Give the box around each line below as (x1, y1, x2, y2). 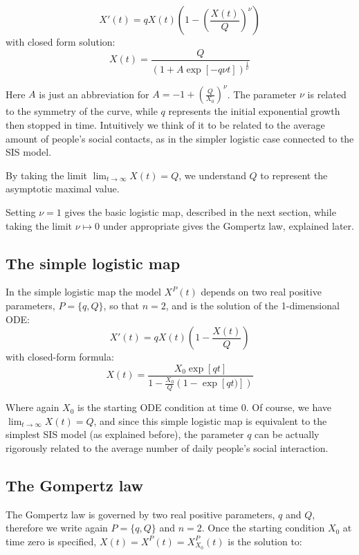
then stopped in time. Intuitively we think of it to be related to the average (6, 117, 325, 131)
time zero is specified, (6, 534, 97, 548)
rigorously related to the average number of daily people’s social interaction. (6, 440, 329, 455)
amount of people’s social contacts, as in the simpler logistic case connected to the (6, 131, 354, 145)
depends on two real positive (201, 284, 322, 299)
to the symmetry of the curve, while (6, 104, 158, 118)
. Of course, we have (246, 400, 332, 415)
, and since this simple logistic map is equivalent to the (93, 413, 327, 428)
